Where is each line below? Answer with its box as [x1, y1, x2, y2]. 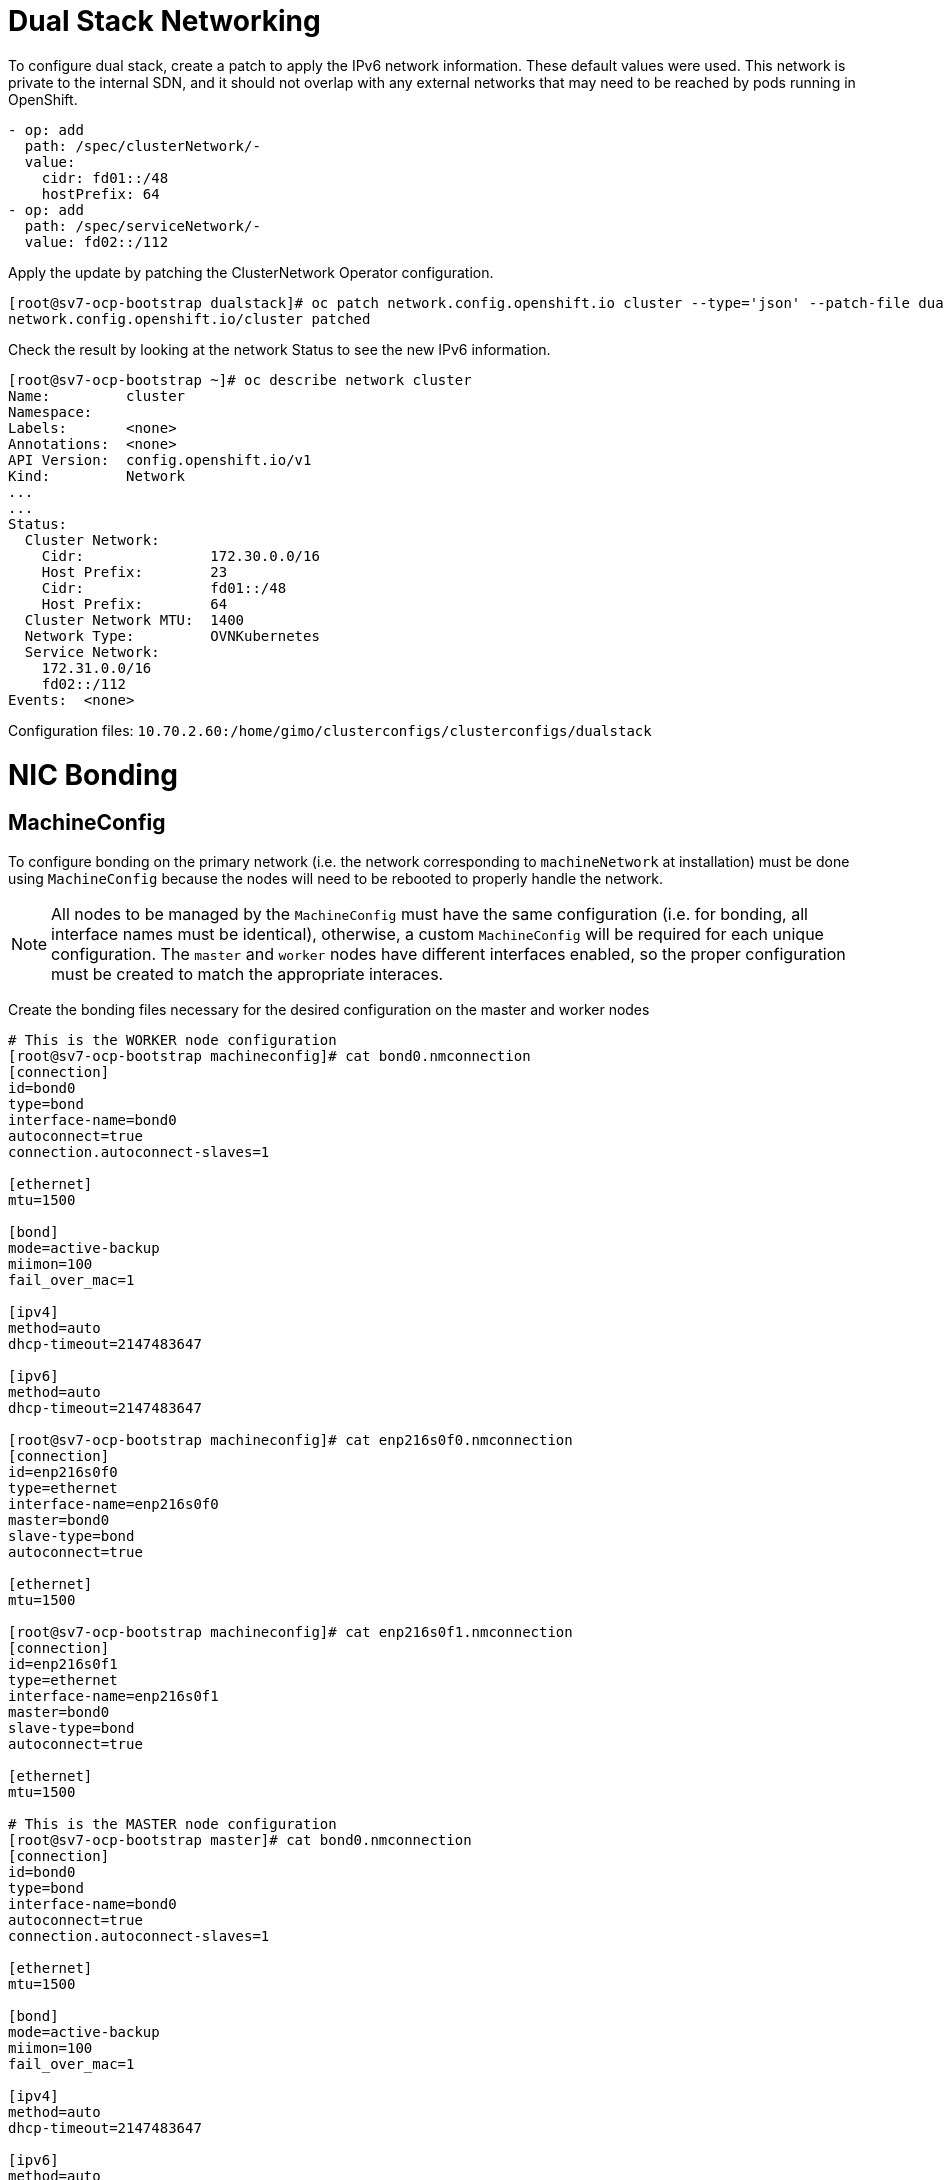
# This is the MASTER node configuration [8, 1815, 337, 1832]
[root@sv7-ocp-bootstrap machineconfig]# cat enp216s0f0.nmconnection [8, 1431, 573, 1448]
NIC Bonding [8, 757, 179, 792]
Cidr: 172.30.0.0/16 [41, 547, 320, 564]
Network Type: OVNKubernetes [24, 627, 320, 644]
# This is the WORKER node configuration [8, 1031, 337, 1048]
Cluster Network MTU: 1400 [24, 611, 245, 628]
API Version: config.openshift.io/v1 [8, 451, 312, 468]
